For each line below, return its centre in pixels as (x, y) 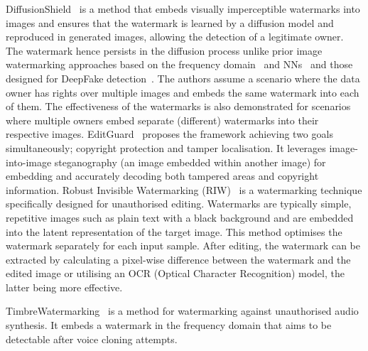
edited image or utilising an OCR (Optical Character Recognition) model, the (175, 273)
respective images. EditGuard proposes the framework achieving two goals (169, 134)
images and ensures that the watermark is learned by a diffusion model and (170, 22)
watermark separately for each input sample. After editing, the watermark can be (183, 245)
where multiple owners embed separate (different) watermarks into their (162, 120)
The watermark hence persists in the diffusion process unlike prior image (164, 50)
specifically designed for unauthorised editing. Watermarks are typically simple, (179, 204)
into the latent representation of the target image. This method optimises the (174, 231)
